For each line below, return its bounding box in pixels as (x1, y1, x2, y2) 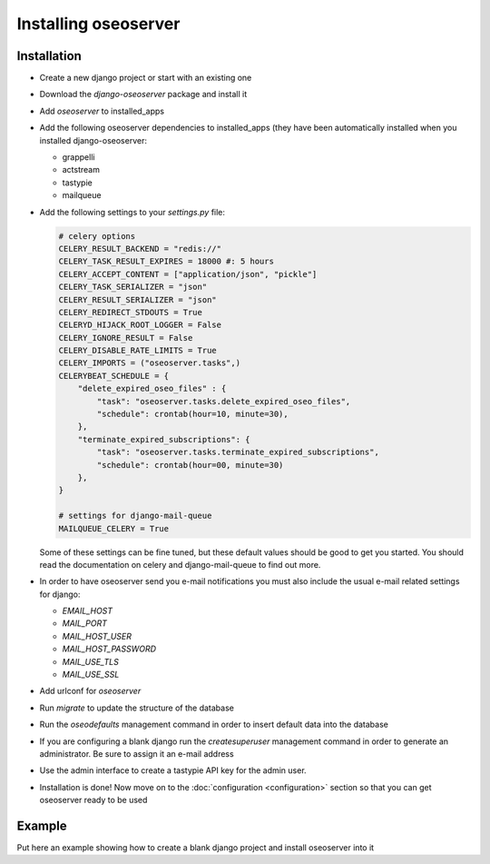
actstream (62, 164, 100, 175)
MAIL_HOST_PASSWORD (62, 643, 157, 654)
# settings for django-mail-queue (58, 511, 212, 521)
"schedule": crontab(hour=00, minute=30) (96, 460, 284, 470)
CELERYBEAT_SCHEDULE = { (58, 371, 170, 381)
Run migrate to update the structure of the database (39, 702, 235, 713)
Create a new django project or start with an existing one (39, 73, 252, 84)
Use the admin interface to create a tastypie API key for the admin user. (39, 765, 308, 776)
